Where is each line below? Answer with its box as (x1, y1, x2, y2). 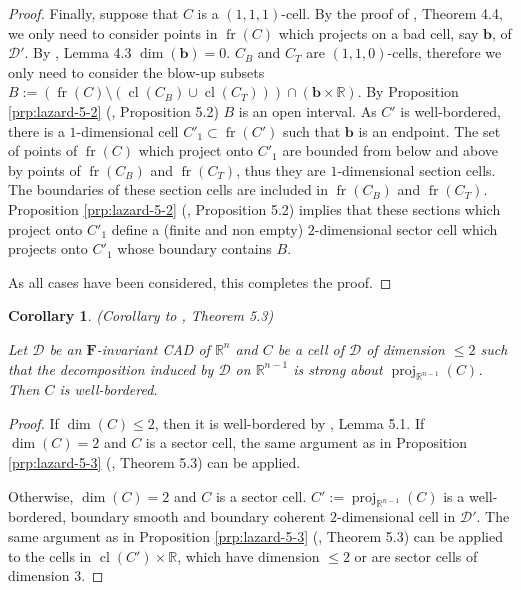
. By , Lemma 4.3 (24, 42, 132, 63)
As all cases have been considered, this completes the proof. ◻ (8, 271, 392, 292)
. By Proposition (357, 81, 459, 102)
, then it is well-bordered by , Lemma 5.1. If (154, 412, 425, 433)
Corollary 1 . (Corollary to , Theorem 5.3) (8, 305, 274, 326)
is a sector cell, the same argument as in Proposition (145, 432, 467, 453)
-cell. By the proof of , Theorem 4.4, (281, 3, 503, 23)
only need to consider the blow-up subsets (8, 61, 265, 82)
